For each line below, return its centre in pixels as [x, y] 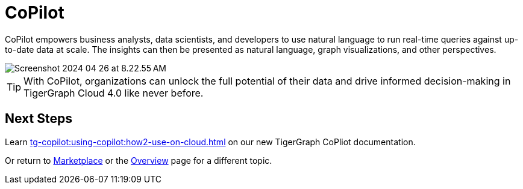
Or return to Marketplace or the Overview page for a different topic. [139, 160]
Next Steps [39, 119]
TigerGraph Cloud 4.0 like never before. [114, 93]
